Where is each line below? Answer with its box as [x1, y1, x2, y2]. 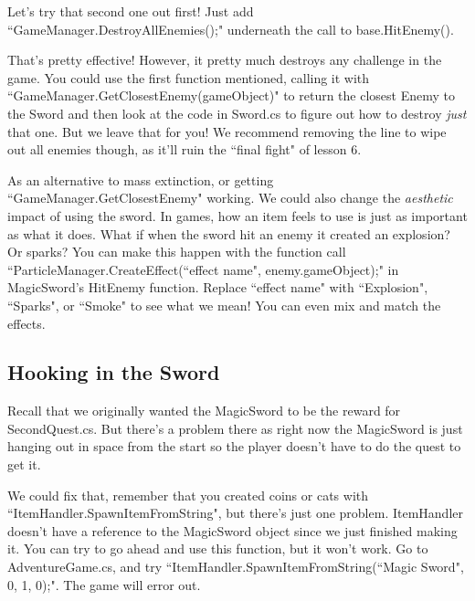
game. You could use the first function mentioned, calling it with [7, 68, 370, 87]
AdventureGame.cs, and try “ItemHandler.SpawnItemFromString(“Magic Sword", [7, 557, 464, 576]
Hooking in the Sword [7, 358, 220, 386]
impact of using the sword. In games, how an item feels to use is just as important [7, 206, 468, 225]
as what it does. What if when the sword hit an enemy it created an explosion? [7, 224, 450, 243]
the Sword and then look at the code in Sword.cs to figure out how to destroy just [7, 103, 467, 122]
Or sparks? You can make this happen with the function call [7, 242, 346, 261]
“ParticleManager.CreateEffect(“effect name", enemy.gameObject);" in [7, 259, 399, 279]
